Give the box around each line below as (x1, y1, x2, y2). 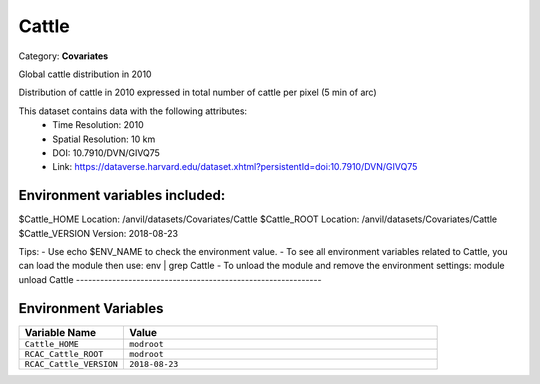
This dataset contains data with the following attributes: (18, 105, 248, 117)
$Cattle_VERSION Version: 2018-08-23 (18, 227, 179, 239)
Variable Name (24, 325, 97, 339)
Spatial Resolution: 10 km (52, 133, 156, 145)
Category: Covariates (18, 50, 109, 62)
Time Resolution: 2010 (52, 119, 144, 131)
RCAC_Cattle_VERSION (24, 358, 119, 369)
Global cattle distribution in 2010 (18, 68, 152, 80)
